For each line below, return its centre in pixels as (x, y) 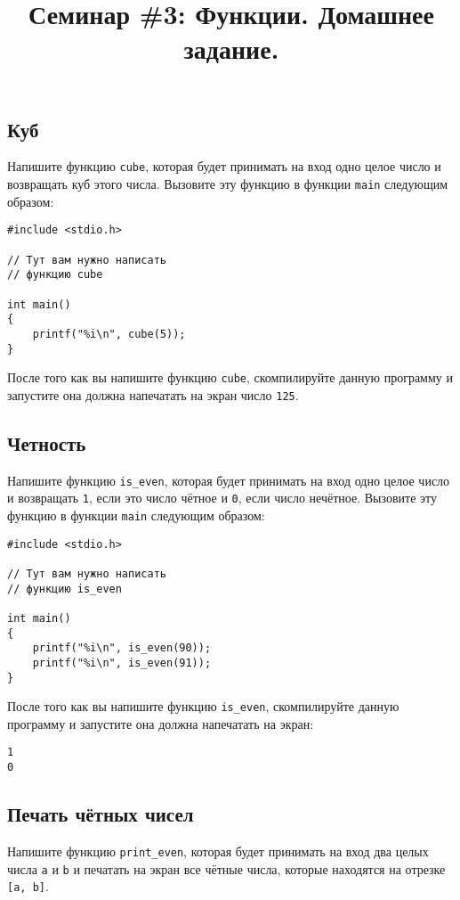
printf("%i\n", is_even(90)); (122, 648)
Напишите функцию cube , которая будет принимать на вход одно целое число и (224, 166)
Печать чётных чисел (101, 814)
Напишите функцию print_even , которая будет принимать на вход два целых (218, 851)
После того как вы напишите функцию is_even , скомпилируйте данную (203, 706)
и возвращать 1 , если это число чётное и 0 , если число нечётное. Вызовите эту (222, 498)
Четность (47, 442)
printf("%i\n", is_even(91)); (122, 663)
